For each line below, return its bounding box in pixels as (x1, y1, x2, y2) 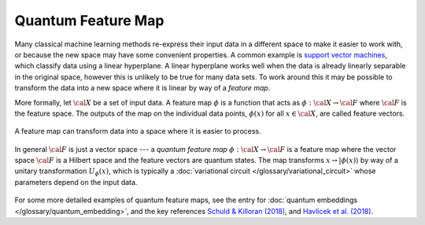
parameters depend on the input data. (14, 177, 138, 186)
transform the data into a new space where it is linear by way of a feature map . (14, 83, 271, 93)
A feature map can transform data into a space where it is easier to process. (14, 127, 261, 136)
